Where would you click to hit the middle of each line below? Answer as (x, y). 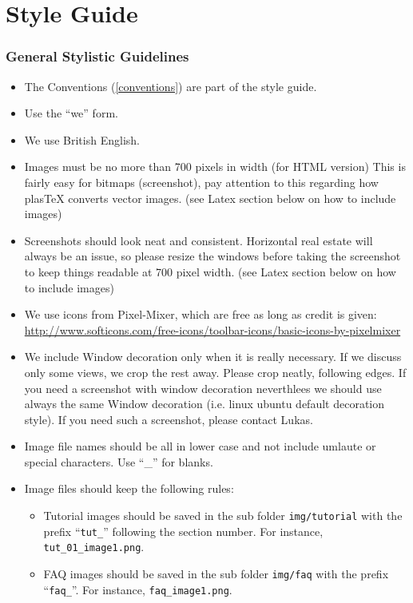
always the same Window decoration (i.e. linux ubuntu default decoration (205, 404)
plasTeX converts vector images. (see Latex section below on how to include (210, 198)
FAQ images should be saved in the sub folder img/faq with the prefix (216, 574)
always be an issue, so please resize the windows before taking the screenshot (212, 256)
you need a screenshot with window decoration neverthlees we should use (203, 388)
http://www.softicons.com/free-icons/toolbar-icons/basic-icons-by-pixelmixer (212, 329)
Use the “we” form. (71, 113)
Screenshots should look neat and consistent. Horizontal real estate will (199, 240)
